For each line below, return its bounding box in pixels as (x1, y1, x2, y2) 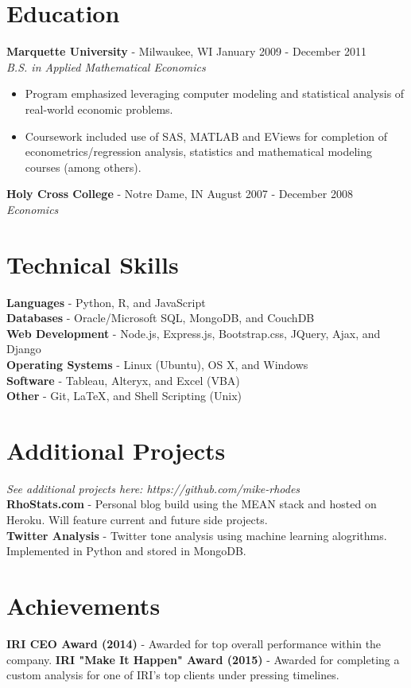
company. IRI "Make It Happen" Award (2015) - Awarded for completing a (6, 651, 400, 667)
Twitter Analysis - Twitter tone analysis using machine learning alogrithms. (6, 527, 387, 543)
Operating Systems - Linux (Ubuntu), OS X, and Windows (6, 356, 308, 372)
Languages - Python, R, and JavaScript (6, 293, 206, 310)
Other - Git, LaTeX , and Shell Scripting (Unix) (6, 387, 242, 404)
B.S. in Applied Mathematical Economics (6, 58, 206, 75)
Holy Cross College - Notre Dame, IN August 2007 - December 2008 (6, 185, 353, 202)
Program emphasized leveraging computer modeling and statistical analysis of (25, 85, 405, 102)
